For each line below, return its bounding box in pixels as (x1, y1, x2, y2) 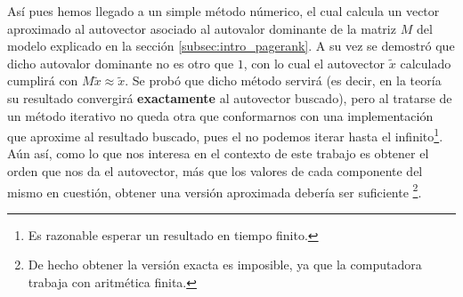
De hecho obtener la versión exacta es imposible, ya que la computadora (28, 255, 422, 274)
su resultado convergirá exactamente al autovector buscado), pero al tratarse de (7, 88, 452, 107)
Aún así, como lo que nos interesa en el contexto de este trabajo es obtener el (7, 144, 429, 163)
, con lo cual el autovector (243, 53, 386, 72)
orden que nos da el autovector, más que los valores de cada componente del (7, 162, 423, 180)
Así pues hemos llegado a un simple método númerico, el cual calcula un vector (7, 2, 440, 20)
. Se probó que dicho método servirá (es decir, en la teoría (125, 71, 442, 90)
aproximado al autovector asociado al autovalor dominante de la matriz (7, 19, 396, 37)
